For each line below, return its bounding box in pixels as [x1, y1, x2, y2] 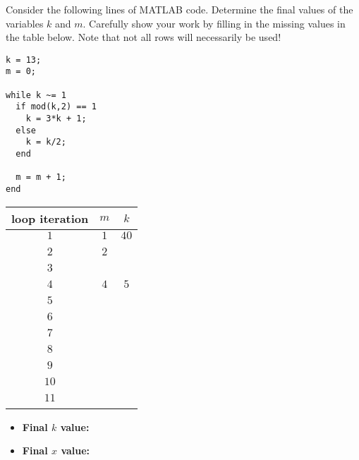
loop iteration [11, 210, 89, 226]
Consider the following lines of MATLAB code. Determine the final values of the [6, 2, 353, 16]
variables [6, 16, 44, 30]
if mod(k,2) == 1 [16, 102, 97, 112]
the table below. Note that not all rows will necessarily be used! [6, 30, 281, 44]
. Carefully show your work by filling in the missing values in [83, 16, 346, 30]
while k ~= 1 [6, 90, 66, 100]
